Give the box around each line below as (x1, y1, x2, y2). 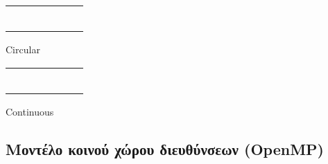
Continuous (6, 104, 54, 118)
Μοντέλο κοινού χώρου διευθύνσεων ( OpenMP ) (6, 138, 324, 159)
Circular (6, 42, 40, 56)
